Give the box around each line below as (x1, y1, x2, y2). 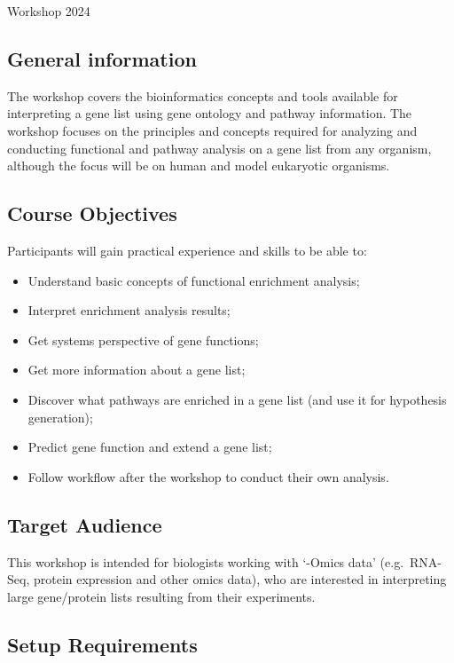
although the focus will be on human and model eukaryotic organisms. (7, 156, 390, 175)
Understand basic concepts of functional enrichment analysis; (27, 271, 360, 289)
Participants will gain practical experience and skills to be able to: (7, 241, 367, 259)
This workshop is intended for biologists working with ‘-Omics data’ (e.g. (7, 552, 404, 571)
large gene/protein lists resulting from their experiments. (7, 587, 316, 605)
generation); (27, 407, 93, 426)
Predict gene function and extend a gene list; (27, 438, 272, 456)
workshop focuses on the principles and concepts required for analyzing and (7, 121, 418, 139)
